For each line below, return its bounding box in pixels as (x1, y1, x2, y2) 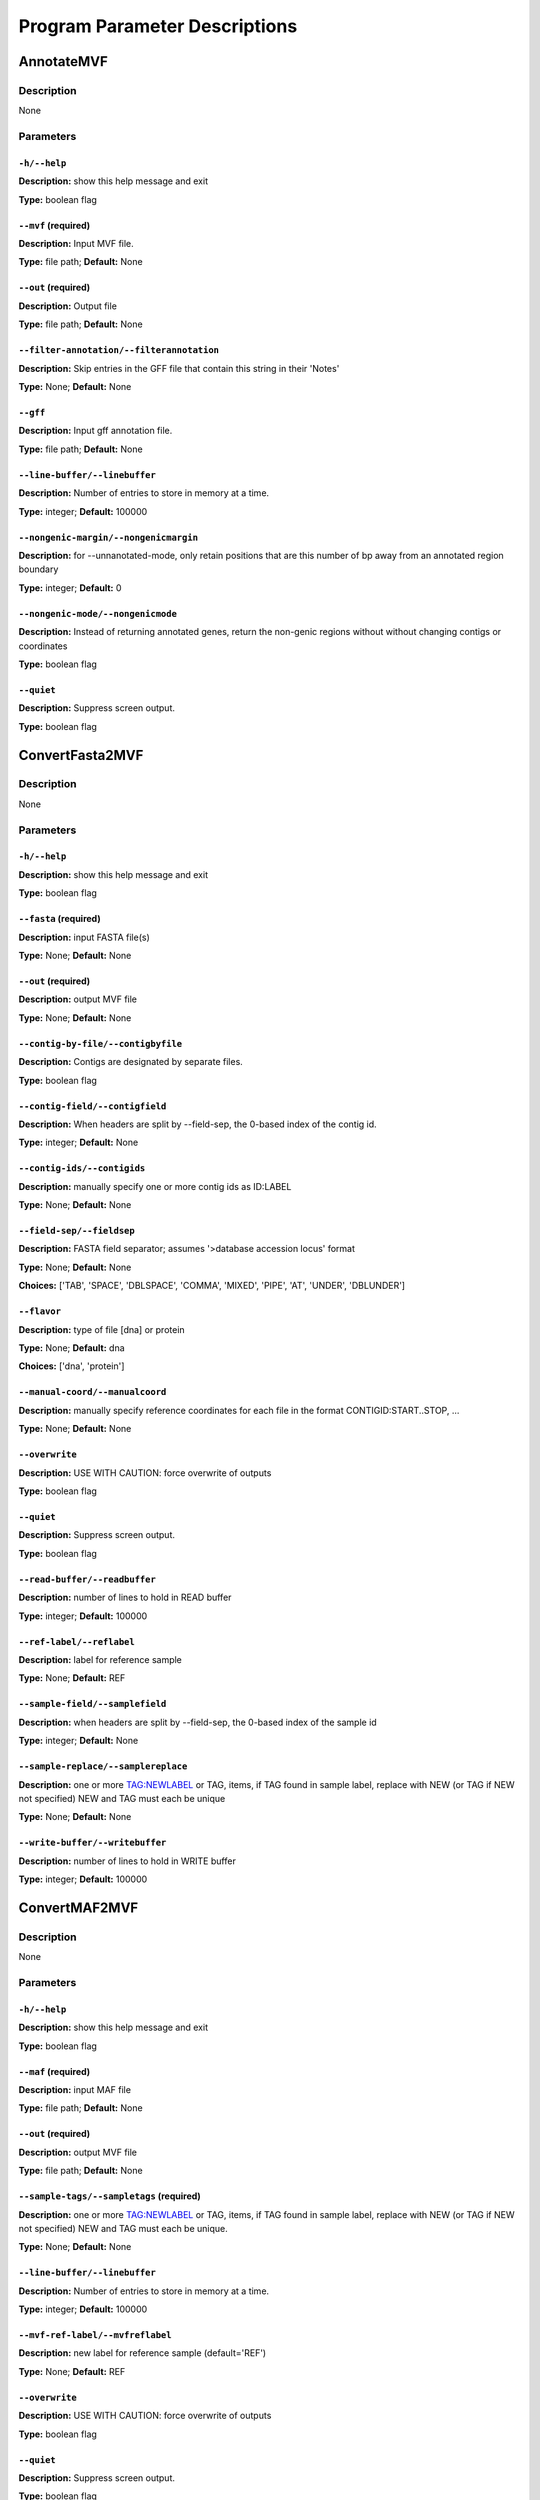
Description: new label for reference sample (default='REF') (18, 2347, 267, 2359)
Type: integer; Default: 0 (18, 581, 122, 594)
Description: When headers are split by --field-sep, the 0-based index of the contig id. (18, 1118, 377, 1130)
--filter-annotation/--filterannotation (18, 345, 220, 356)
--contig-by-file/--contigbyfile (18, 1038, 183, 1049)
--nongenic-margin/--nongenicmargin (18, 531, 199, 543)
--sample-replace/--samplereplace (18, 1761, 188, 1772)
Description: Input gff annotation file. (18, 425, 173, 437)
